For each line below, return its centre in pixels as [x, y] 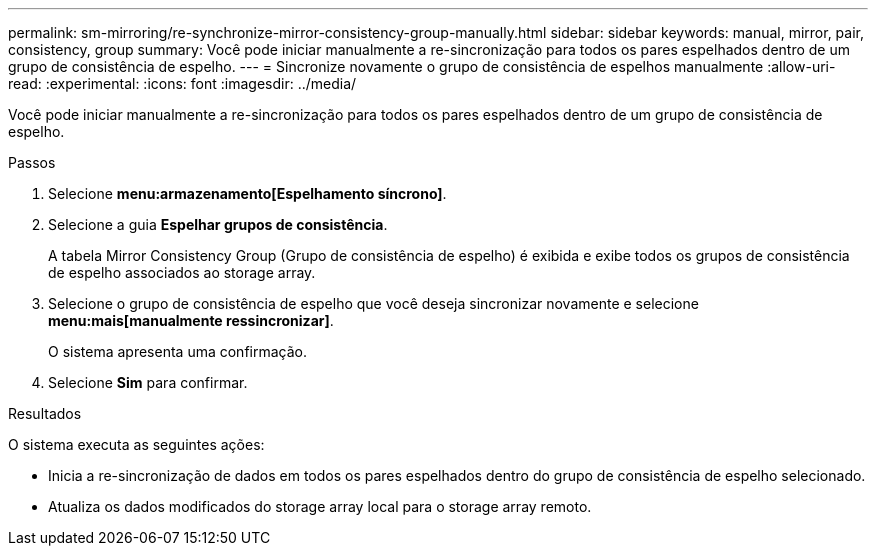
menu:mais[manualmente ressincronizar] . [191, 320]
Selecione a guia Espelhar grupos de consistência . [218, 224]
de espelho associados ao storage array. [182, 272]
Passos [32, 162]
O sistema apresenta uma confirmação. [177, 351]
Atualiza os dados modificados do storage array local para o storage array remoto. [320, 506]
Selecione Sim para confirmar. [148, 382]
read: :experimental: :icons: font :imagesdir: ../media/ [182, 83]
